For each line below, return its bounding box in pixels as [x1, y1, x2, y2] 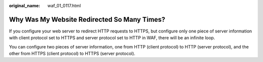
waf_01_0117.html [47, 3, 81, 8]
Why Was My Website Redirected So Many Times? [9, 15, 166, 24]
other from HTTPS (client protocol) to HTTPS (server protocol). [9, 51, 136, 57]
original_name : [9, 3, 40, 8]
